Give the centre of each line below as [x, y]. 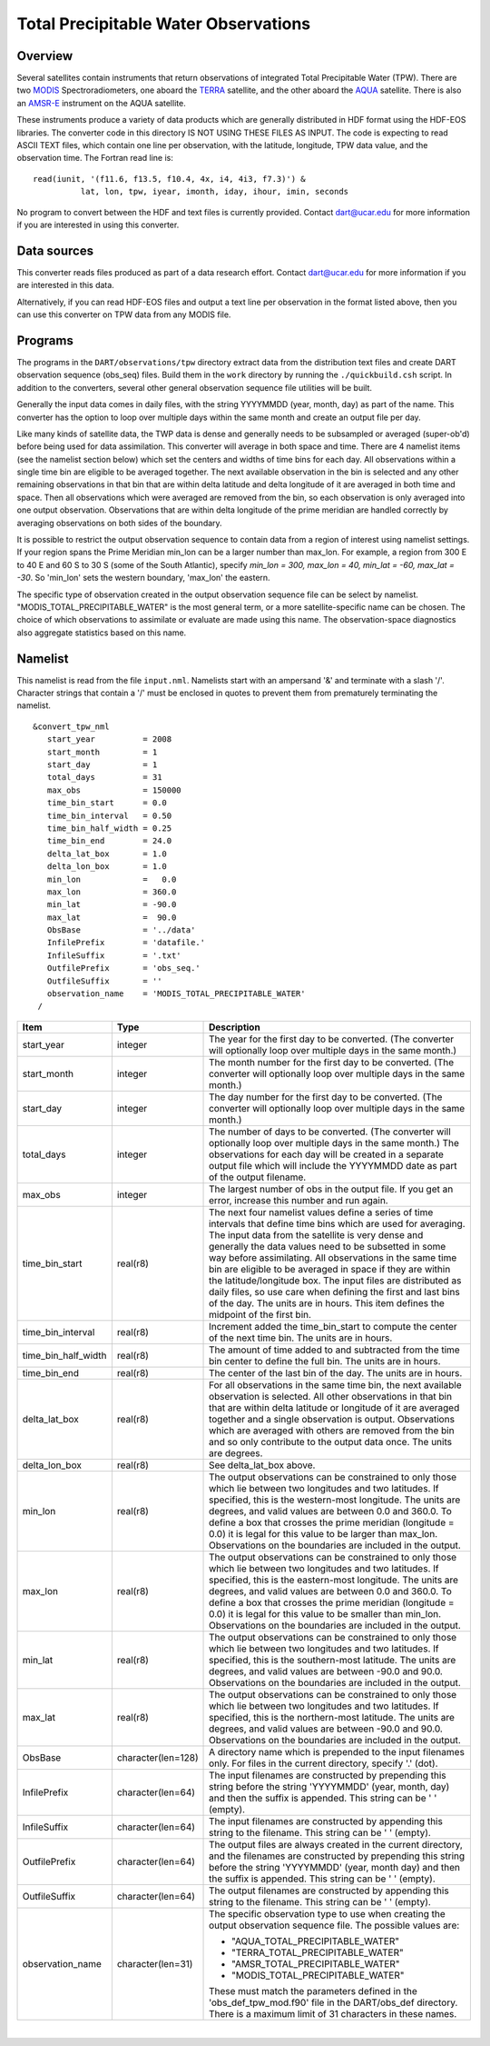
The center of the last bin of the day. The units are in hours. [336, 1372]
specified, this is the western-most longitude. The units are [335, 1500]
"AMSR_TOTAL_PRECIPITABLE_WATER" [316, 1963]
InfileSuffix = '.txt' [114, 955]
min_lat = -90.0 [112, 905]
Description [235, 1027]
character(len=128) [157, 1757]
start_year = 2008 [109, 739]
